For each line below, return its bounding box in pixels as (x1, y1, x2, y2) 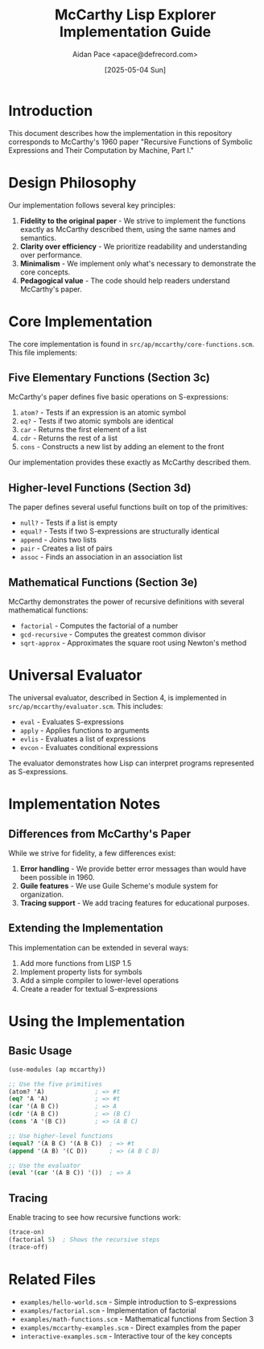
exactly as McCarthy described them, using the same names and (19, 224, 236, 234)
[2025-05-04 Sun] (104, 64, 167, 74)
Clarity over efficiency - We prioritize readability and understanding (19, 241, 247, 251)
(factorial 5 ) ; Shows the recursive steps (8, 1236, 160, 1244)
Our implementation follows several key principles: (8, 200, 175, 210)
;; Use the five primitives (8, 1080, 103, 1088)
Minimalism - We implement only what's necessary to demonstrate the (19, 258, 257, 268)
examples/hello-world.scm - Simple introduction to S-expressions (19, 1297, 237, 1306)
